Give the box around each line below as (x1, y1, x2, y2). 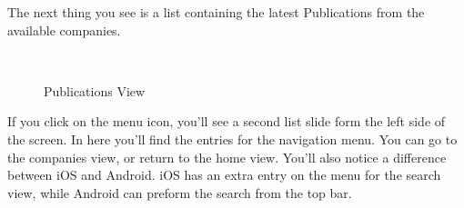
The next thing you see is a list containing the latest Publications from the (7, 3, 425, 21)
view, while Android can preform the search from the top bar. (7, 183, 352, 202)
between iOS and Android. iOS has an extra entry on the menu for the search (7, 165, 441, 184)
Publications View (44, 81, 146, 100)
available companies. (7, 20, 121, 39)
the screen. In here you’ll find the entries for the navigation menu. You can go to (7, 129, 458, 148)
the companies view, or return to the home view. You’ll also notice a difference (7, 147, 447, 166)
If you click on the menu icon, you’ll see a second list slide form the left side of (7, 112, 446, 131)
